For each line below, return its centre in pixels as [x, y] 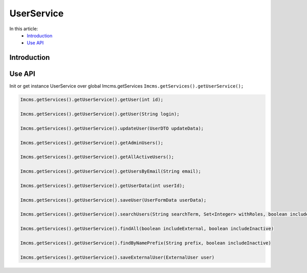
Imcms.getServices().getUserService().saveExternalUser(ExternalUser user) [117, 257]
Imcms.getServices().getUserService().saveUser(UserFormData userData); [113, 200]
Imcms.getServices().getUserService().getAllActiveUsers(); [97, 157]
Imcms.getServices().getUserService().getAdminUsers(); [92, 143]
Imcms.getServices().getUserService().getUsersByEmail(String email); [111, 171]
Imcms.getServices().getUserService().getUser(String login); [100, 114]
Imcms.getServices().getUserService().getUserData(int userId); [103, 185]
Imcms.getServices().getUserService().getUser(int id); [92, 100]
